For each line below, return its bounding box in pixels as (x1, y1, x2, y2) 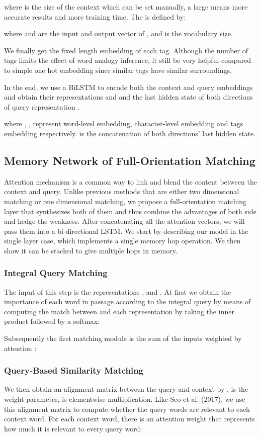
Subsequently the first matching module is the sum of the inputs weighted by (4, 333, 242, 343)
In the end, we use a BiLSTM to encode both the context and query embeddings (4, 81, 253, 92)
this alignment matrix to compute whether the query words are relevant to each (4, 403, 250, 414)
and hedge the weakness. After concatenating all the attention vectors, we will (4, 216, 245, 226)
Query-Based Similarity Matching (4, 364, 144, 377)
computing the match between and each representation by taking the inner (4, 306, 234, 316)
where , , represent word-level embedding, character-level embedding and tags (4, 118, 243, 129)
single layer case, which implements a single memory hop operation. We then (4, 235, 241, 246)
